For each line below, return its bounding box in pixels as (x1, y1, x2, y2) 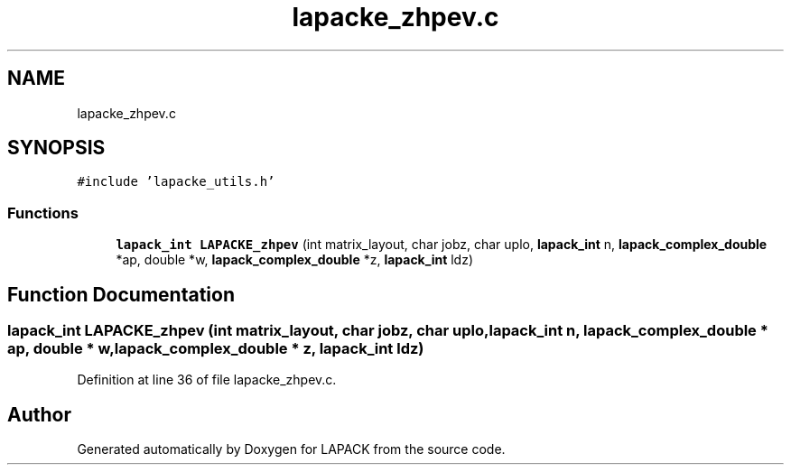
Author (7, 403, 71, 426)
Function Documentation (7, 282, 235, 306)
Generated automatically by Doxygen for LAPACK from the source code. (77, 441, 506, 458)
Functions (7, 203, 79, 222)
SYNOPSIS (7, 136, 106, 160)
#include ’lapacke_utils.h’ (77, 174, 275, 190)
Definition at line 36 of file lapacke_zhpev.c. (77, 372, 337, 388)
